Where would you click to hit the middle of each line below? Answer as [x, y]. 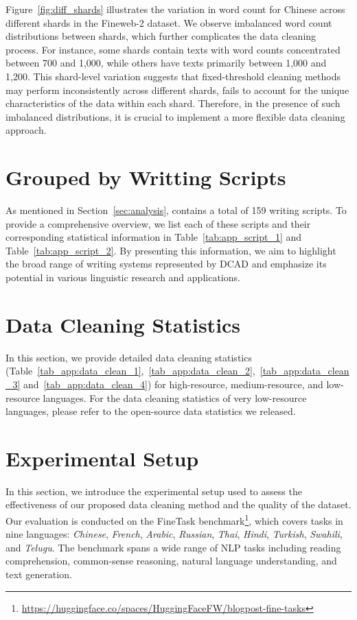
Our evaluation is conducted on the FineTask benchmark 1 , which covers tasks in [174, 520]
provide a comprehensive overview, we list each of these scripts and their [158, 223]
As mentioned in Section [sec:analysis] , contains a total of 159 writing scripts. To [176, 210]
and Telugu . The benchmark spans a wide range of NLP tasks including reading [173, 547]
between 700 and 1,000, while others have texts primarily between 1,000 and [166, 63]
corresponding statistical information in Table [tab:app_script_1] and [154, 237]
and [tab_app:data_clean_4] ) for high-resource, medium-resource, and [173, 384]
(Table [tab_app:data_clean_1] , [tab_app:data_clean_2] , [130, 371]
